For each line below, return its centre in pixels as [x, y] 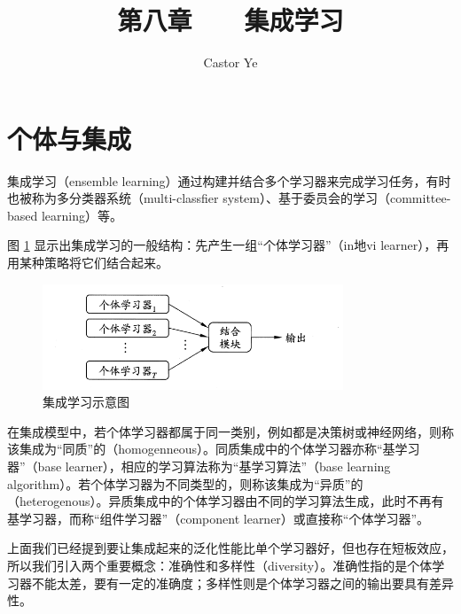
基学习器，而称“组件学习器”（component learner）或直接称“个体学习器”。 [219, 518]
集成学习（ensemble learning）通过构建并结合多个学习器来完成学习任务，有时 [229, 180]
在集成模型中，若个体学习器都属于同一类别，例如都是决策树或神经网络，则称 [230, 431]
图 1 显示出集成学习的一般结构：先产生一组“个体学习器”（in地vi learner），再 [228, 245]
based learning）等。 [65, 215]
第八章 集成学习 [230, 20]
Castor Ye [230, 62]
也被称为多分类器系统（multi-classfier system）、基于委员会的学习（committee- [229, 198]
